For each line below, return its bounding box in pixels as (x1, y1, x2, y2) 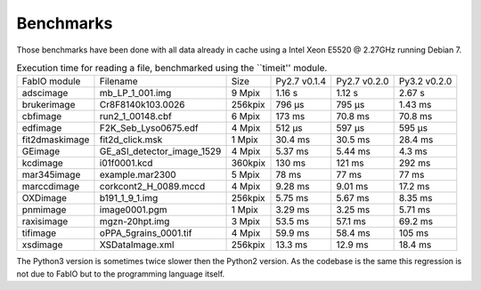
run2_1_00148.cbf (99, 110, 173, 123)
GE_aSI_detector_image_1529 (99, 145, 222, 157)
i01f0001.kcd (99, 157, 153, 169)
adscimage (21, 87, 69, 100)
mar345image (21, 169, 81, 181)
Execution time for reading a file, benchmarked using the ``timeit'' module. (16, 62, 328, 75)
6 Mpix (231, 110, 260, 123)
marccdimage (21, 181, 80, 193)
